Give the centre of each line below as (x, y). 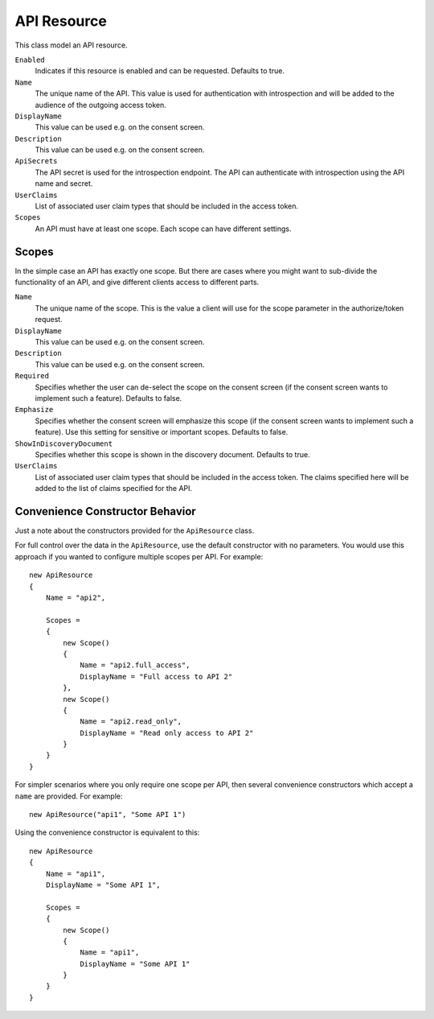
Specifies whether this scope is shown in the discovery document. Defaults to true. (172, 454)
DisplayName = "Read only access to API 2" (167, 733)
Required (32, 376)
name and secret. (64, 184)
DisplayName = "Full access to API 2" (156, 677)
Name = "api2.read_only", (131, 722)
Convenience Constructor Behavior (105, 511)
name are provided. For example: (69, 796)
